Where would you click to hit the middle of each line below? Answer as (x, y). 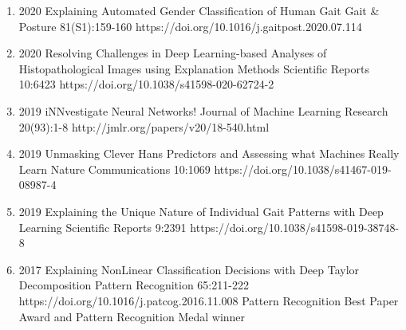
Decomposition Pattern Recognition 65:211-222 (134, 285)
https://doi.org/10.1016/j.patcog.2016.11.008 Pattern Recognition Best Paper (209, 300)
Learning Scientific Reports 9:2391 (102, 227)
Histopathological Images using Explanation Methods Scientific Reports (194, 68)
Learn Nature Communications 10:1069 (114, 169)
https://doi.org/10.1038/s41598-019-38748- (295, 227)
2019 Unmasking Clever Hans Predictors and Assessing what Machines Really (209, 153)
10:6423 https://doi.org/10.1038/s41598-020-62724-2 (146, 84)
